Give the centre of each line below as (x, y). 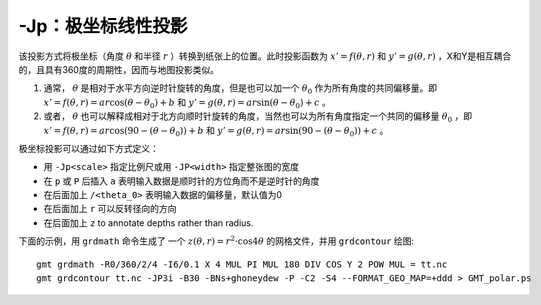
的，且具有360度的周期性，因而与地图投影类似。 (119, 69)
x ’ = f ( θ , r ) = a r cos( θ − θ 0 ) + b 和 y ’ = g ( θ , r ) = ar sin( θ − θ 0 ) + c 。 (187, 103)
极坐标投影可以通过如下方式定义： (88, 148)
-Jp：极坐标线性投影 (103, 26)
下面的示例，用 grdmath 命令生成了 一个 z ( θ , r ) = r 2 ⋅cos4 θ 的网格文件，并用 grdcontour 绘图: (216, 240)
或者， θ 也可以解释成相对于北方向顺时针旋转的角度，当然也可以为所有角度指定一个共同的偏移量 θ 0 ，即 (258, 117)
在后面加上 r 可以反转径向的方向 (110, 209)
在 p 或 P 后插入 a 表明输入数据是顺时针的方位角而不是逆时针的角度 (181, 181)
